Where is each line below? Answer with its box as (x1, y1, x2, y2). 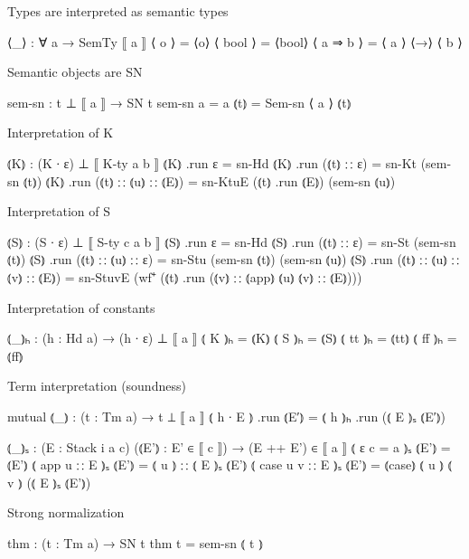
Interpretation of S (7, 202, 111, 221)
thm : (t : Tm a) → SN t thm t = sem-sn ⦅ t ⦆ (7, 533, 263, 552)
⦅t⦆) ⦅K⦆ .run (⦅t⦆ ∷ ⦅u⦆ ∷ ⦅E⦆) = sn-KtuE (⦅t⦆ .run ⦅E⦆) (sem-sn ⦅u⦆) (23, 171, 396, 190)
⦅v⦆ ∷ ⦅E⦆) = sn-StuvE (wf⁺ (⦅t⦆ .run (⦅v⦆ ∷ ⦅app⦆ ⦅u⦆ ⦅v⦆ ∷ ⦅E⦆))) (7, 267, 362, 286)
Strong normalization (7, 503, 125, 522)
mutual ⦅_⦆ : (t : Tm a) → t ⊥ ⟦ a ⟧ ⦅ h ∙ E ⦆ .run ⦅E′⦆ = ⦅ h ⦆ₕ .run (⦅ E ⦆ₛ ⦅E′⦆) (7, 406, 446, 425)
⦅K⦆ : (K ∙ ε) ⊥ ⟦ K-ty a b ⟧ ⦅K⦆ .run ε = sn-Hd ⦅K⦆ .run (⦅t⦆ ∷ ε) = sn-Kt (7, 153, 417, 172)
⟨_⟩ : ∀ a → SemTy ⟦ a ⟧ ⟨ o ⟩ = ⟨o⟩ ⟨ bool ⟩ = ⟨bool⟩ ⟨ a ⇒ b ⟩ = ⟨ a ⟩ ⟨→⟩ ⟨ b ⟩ (7, 32, 463, 51)
